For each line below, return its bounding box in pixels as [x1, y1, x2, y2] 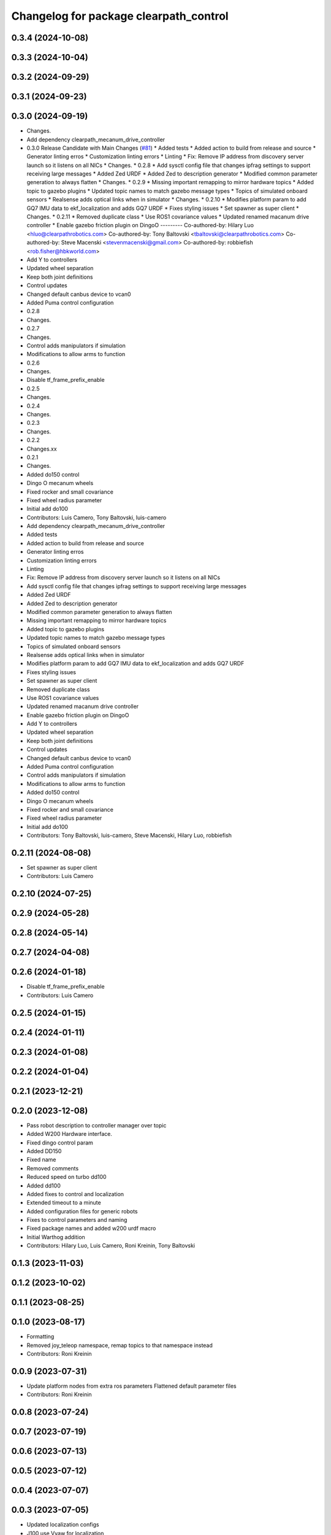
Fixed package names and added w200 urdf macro [26, 1225, 156, 1232]
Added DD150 [26, 1147, 62, 1154]
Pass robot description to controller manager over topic [26, 1121, 167, 1129]
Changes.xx [26, 445, 58, 453]
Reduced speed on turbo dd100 [26, 1173, 107, 1181]
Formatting [26, 1333, 55, 1340]
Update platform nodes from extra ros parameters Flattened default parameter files [26, 1382, 237, 1389]
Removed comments [26, 1164, 79, 1172]
